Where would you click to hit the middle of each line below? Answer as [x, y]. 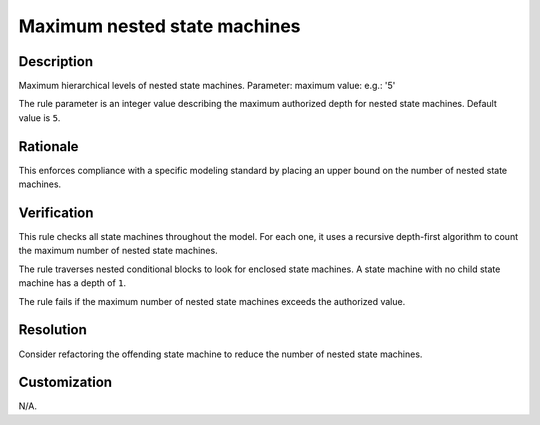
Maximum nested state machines [159, 26]
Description [56, 61]
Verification [56, 212]
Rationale [48, 146]
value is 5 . [39, 117]
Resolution [52, 330]
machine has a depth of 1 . [72, 283]
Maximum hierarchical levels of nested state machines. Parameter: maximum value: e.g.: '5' [207, 86]
